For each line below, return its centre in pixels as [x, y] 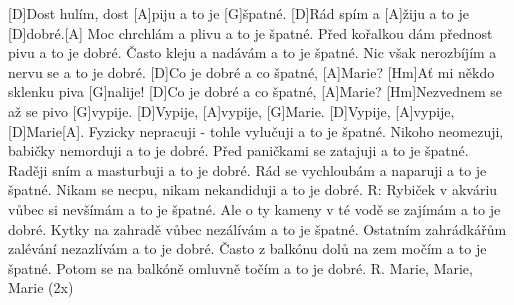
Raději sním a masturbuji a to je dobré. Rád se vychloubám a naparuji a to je [247, 169]
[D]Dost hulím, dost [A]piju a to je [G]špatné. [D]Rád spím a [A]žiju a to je [238, 13]
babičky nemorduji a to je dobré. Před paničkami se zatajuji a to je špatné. [238, 150]
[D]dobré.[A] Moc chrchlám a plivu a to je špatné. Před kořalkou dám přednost [250, 32]
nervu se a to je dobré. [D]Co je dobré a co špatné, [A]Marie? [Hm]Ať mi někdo [251, 71]
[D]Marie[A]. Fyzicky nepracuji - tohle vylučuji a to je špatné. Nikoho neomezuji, [256, 130]
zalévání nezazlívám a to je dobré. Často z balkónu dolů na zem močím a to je [247, 248]
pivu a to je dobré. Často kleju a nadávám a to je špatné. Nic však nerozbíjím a [252, 52]
